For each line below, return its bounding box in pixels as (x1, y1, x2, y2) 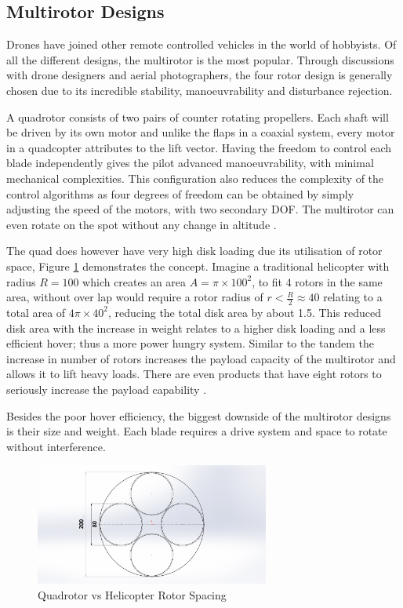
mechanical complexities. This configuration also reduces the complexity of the (6, 169, 384, 186)
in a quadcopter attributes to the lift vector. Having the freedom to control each (6, 139, 392, 155)
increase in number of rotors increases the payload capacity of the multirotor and (6, 350, 396, 366)
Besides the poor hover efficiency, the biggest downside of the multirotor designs (6, 407, 391, 424)
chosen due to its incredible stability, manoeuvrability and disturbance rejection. (6, 82, 393, 98)
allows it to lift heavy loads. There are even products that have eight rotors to (6, 366, 382, 382)
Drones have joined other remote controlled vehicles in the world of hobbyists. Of (6, 36, 397, 53)
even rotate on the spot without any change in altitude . (6, 216, 277, 232)
